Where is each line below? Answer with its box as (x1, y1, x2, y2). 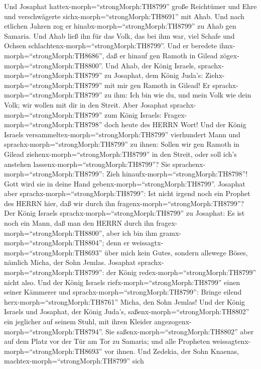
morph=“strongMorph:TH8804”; (4, 237, 104, 248)
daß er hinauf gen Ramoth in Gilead (106, 50, 218, 60)
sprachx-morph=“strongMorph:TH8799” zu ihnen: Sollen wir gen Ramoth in (4, 139, 239, 149)
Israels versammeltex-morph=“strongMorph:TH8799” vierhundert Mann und (4, 129, 240, 139)
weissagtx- (132, 237, 163, 248)
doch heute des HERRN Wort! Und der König (104, 119, 246, 130)
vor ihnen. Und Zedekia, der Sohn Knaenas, (104, 345, 239, 356)
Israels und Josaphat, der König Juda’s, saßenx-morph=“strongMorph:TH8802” (4, 306, 249, 317)
